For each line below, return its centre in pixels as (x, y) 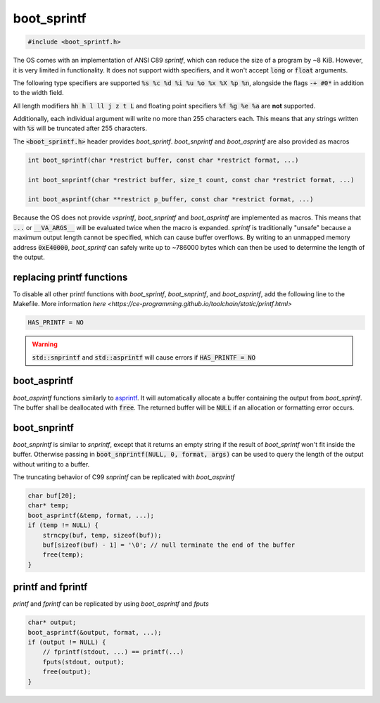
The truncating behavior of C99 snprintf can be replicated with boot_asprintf (124, 477)
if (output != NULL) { (67, 642)
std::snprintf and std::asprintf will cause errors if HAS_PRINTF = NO (144, 357)
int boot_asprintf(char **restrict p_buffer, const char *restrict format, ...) (171, 199)
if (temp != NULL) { (63, 525)
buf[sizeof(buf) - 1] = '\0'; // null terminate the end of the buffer (169, 545)
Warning (45, 344)
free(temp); (63, 555)
